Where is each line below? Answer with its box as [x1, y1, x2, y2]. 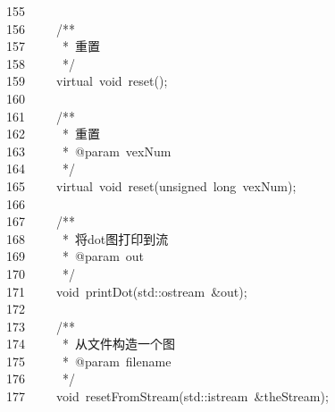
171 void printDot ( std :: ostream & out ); [6, 282, 247, 300]
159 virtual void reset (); [6, 71, 168, 90]
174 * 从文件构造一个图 [6, 334, 175, 353]
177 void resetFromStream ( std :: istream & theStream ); [6, 387, 329, 406]
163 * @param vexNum [6, 141, 172, 160]
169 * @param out [6, 247, 145, 265]
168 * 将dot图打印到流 [6, 229, 169, 248]
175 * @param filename [6, 351, 172, 370]
